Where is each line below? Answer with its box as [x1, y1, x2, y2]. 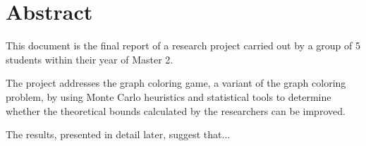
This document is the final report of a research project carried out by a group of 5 [6, 38, 360, 53]
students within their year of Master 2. [6, 51, 173, 66]
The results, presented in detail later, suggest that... [6, 127, 231, 142]
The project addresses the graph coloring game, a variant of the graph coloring [6, 75, 346, 90]
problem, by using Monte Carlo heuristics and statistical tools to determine [6, 89, 331, 104]
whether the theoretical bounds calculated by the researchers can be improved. [6, 103, 346, 118]
